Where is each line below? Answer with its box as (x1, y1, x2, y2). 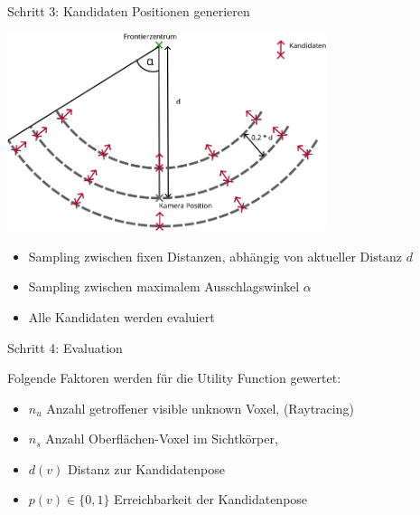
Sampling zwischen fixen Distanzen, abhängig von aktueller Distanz (28, 246, 403, 265)
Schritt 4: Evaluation (7, 338, 123, 357)
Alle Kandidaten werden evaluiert (28, 307, 215, 326)
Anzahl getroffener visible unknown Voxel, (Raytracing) (46, 398, 354, 417)
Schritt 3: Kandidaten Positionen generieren (7, 2, 250, 20)
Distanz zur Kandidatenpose (68, 459, 225, 478)
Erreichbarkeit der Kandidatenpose (114, 490, 308, 509)
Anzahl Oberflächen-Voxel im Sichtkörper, (45, 429, 278, 448)
